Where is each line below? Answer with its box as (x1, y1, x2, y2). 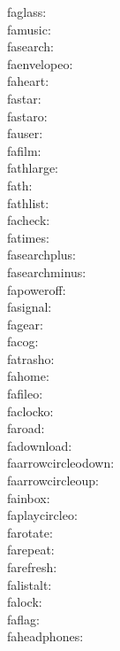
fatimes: (7, 228, 49, 246)
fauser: (7, 124, 43, 143)
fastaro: (7, 106, 48, 125)
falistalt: (7, 575, 52, 593)
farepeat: (7, 540, 55, 559)
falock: (7, 593, 42, 611)
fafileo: (7, 384, 43, 403)
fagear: (7, 314, 43, 333)
